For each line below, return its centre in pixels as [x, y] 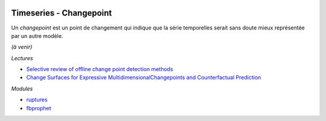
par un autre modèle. [37, 36]
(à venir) [22, 47]
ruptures [37, 100]
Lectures [22, 58]
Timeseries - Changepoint [62, 13]
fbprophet [39, 108]
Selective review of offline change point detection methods [100, 69]
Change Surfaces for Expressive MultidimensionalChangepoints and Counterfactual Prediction [144, 78]
